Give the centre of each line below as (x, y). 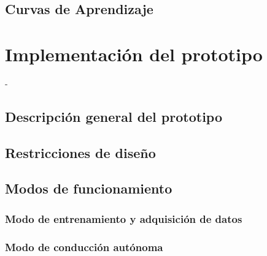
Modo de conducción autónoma (84, 247)
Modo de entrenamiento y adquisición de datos (124, 218)
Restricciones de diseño (80, 152)
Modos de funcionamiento (89, 188)
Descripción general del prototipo (114, 116)
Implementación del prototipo (134, 54)
